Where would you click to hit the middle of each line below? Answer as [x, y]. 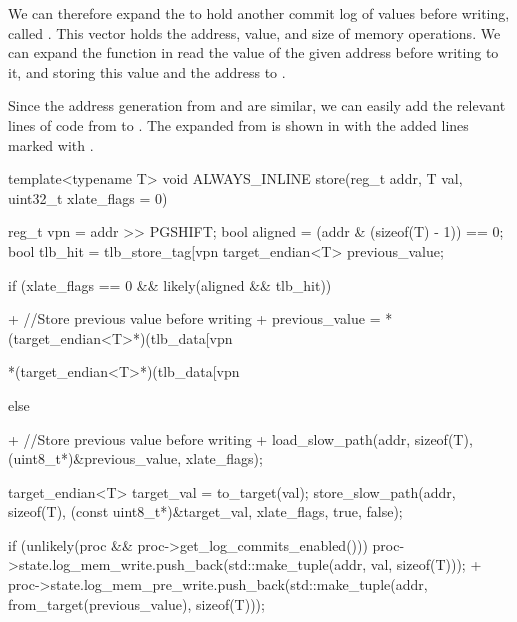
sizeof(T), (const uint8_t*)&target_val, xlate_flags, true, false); [205, 511]
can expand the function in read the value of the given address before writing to [253, 52]
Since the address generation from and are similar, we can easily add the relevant [257, 105]
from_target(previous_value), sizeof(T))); [136, 603]
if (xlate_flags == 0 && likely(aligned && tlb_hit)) [170, 284]
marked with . [51, 144]
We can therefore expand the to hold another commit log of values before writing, [259, 13]
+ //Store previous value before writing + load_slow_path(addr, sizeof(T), [240, 438]
